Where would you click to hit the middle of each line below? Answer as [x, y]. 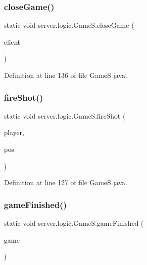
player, [14, 132]
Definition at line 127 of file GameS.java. [66, 182]
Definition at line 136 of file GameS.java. [66, 75]
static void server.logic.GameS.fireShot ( [65, 115]
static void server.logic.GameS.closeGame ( [69, 25]
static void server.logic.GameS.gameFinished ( [74, 223]
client [12, 41]
